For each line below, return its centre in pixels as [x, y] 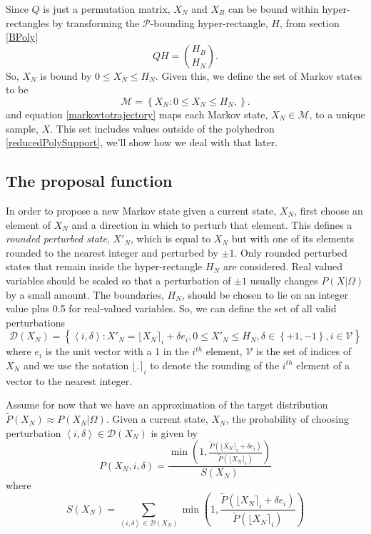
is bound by [66, 75]
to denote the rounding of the [215, 365]
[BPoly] [22, 37]
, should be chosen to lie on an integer [265, 294]
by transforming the [96, 22]
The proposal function [89, 181]
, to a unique [337, 114]
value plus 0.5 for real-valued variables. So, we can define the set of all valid [171, 308]
